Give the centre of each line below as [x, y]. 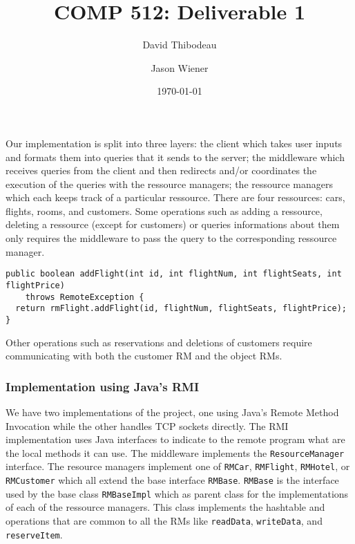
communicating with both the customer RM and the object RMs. [144, 356]
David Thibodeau [180, 45]
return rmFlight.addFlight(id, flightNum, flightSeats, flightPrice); [181, 309]
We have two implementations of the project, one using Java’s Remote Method [172, 412]
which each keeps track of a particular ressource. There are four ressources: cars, [175, 197]
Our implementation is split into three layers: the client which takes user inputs [174, 143]
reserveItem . [34, 534]
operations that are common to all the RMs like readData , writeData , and [164, 520]
